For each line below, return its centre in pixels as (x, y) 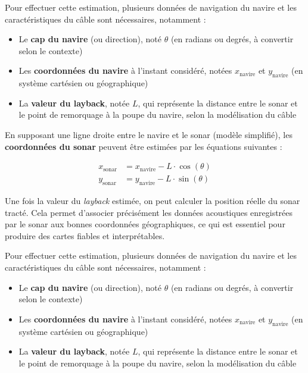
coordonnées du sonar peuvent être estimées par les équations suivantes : (144, 146)
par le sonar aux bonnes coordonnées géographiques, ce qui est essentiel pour (145, 224)
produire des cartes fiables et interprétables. (85, 235)
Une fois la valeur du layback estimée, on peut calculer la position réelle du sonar (153, 200)
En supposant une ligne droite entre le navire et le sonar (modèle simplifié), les (149, 134)
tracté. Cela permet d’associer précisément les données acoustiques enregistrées (149, 212)
